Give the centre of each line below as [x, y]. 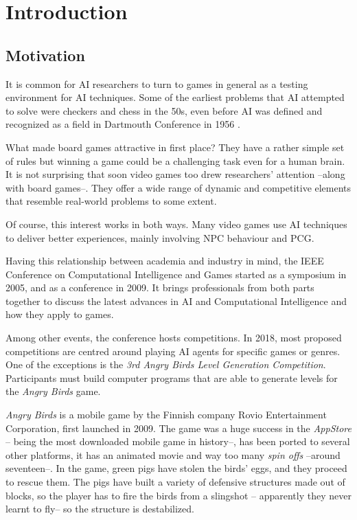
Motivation [45, 55]
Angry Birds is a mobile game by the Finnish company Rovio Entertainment [166, 415]
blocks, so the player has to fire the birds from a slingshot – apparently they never [178, 495]
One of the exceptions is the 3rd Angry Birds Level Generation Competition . [166, 364]
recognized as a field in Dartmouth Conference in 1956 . [123, 124]
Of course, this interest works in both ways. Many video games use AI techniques [176, 224]
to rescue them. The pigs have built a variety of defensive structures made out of [175, 482]
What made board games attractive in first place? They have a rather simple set [175, 147]
